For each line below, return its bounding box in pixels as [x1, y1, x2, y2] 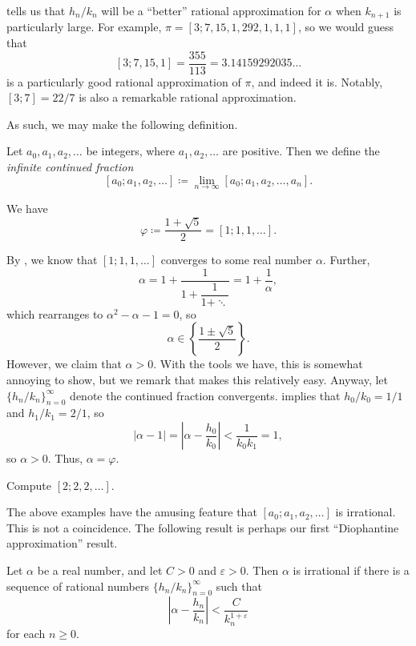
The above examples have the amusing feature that [6, 504, 257, 520]
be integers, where [86, 142, 176, 159]
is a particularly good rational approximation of [6, 73, 241, 90]
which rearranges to [6, 305, 103, 322]
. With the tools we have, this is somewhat [153, 355, 363, 372]
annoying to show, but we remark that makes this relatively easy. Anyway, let [6, 371, 389, 388]
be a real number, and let [37, 562, 163, 579]
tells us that [6, 2, 66, 18]
